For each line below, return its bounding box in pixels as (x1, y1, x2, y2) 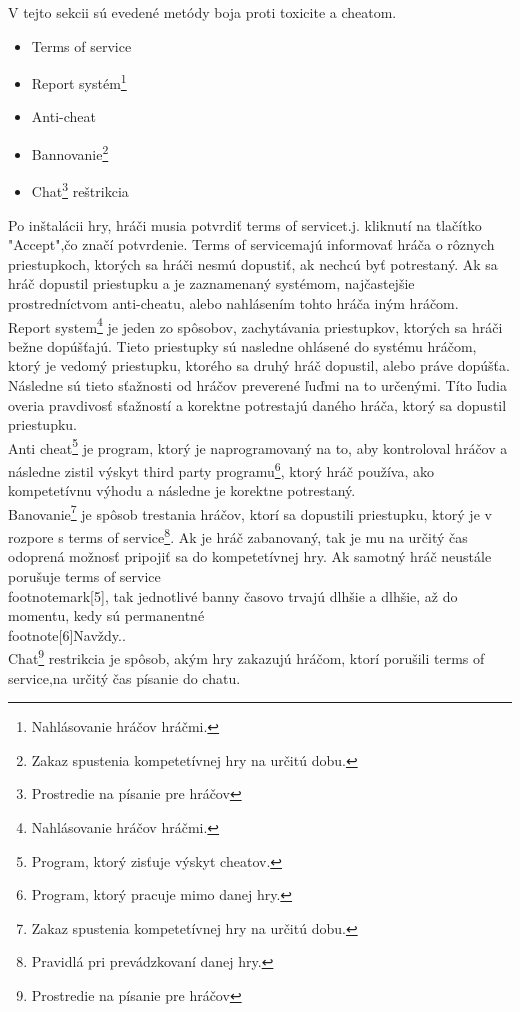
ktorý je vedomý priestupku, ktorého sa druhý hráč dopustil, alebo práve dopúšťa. (8, 355, 510, 376)
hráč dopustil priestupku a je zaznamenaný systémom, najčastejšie (8, 273, 415, 294)
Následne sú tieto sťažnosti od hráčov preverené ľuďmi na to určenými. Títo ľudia (8, 374, 508, 395)
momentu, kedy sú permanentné (8, 605, 205, 626)
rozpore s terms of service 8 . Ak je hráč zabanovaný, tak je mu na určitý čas (8, 524, 468, 547)
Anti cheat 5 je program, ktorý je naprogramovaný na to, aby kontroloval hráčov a (8, 434, 508, 458)
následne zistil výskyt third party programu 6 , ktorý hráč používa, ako (8, 457, 434, 481)
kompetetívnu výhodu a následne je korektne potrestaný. (8, 480, 356, 501)
